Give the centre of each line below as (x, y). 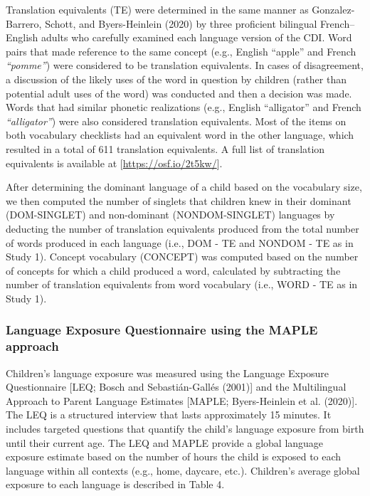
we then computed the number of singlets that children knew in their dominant (179, 200)
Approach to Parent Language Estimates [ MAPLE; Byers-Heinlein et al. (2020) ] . (182, 400)
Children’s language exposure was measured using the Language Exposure (168, 373)
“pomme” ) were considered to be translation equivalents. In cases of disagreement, (185, 65)
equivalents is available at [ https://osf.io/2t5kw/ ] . (114, 163)
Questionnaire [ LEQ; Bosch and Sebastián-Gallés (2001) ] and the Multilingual (176, 387)
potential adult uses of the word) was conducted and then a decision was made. (179, 93)
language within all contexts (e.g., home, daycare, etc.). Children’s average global (183, 470)
